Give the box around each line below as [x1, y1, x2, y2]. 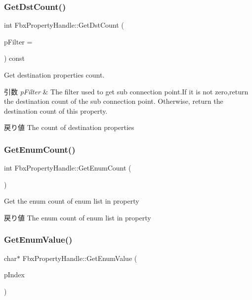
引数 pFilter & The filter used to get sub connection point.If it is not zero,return [4, 86, 249, 96]
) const [4, 53, 25, 63]
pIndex [4, 269, 25, 280]
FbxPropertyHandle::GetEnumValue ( [22, 253, 137, 263]
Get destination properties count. [4, 70, 105, 80]
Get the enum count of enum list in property [4, 196, 139, 206]
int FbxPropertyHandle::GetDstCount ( [4, 20, 124, 30]
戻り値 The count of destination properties [4, 122, 134, 132]
